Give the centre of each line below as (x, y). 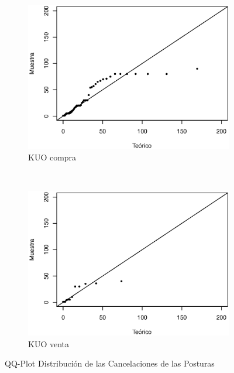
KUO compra (52, 157)
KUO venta (49, 343)
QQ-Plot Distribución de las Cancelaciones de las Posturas (110, 363)
